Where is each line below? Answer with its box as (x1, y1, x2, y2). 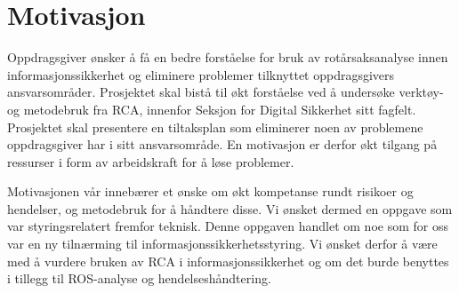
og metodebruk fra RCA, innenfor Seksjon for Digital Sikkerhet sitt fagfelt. (7, 99, 416, 118)
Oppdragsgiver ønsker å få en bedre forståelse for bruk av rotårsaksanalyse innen (7, 48, 448, 67)
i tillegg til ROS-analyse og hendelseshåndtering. (7, 269, 271, 288)
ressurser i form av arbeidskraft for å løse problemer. (7, 152, 294, 170)
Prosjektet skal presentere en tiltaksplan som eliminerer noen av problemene (7, 117, 423, 136)
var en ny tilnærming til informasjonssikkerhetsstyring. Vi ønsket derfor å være (7, 234, 438, 253)
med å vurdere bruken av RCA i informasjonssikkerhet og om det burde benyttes (7, 251, 449, 270)
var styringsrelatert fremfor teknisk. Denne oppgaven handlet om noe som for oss (7, 217, 448, 235)
